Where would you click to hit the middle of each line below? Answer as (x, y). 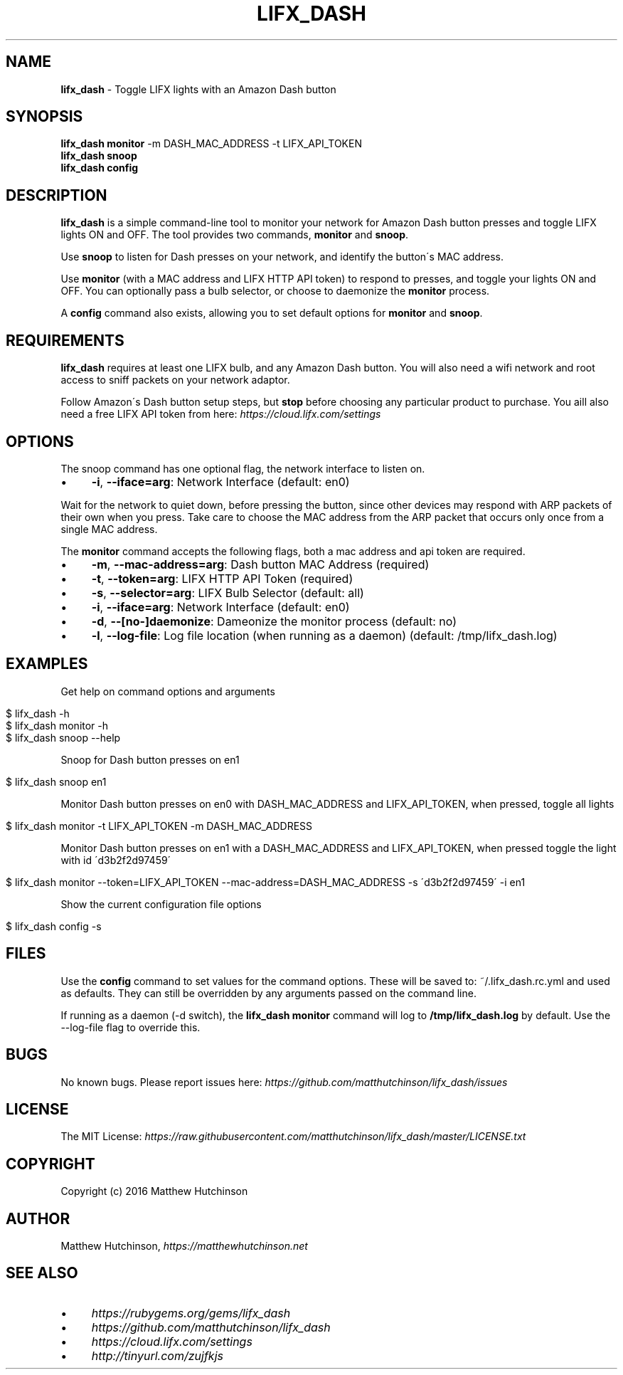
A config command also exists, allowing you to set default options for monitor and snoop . (272, 313)
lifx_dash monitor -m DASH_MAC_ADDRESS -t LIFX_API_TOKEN (211, 144)
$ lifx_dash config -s (54, 926)
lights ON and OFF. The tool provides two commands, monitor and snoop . (235, 235)
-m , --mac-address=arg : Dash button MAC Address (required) (260, 564)
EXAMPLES (47, 664)
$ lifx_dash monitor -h (57, 725)
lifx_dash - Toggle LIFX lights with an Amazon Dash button (198, 89)
